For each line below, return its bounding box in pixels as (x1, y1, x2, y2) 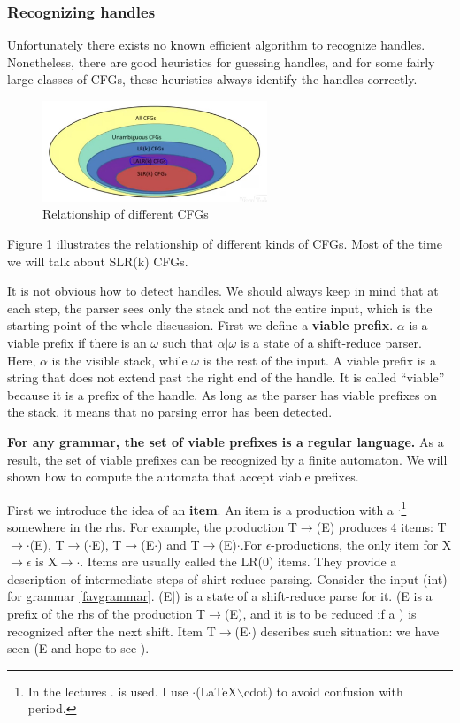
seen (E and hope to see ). (7, 639, 149, 658)
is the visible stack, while (51, 350, 188, 369)
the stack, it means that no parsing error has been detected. (7, 403, 333, 421)
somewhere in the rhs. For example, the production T (7, 517, 297, 535)
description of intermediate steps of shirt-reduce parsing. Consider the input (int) (7, 569, 448, 588)
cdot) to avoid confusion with (243, 681, 403, 700)
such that (162, 333, 213, 351)
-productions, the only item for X (271, 535, 452, 553)
